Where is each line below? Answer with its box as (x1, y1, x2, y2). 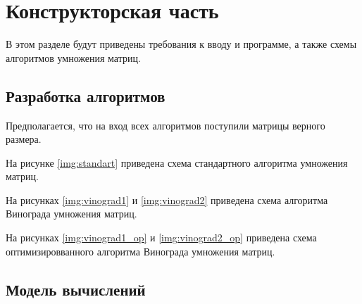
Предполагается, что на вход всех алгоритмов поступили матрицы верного (6, 118, 325, 132)
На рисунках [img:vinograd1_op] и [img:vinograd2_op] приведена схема (6, 230, 317, 245)
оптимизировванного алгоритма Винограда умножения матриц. (6, 243, 275, 258)
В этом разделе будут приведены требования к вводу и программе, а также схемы (6, 37, 357, 51)
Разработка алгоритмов (6, 84, 166, 106)
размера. (6, 132, 42, 146)
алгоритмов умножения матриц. (6, 50, 141, 65)
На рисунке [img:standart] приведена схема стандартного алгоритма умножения (6, 155, 348, 170)
